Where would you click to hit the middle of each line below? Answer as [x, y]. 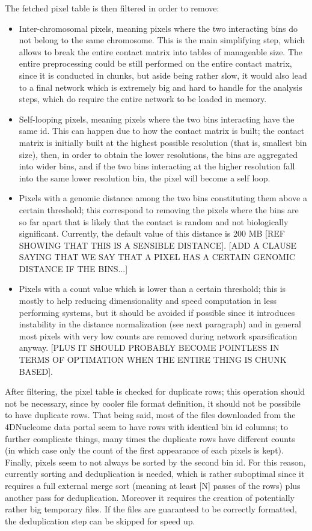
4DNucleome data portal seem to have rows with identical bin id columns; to [147, 426]
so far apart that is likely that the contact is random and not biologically [154, 221]
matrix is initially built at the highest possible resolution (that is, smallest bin [163, 142]
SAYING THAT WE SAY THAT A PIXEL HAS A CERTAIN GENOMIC [157, 257]
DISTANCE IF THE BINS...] [73, 268]
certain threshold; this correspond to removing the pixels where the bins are [159, 209]
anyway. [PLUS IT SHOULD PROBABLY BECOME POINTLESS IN [149, 347]
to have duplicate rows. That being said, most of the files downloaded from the [150, 415]
